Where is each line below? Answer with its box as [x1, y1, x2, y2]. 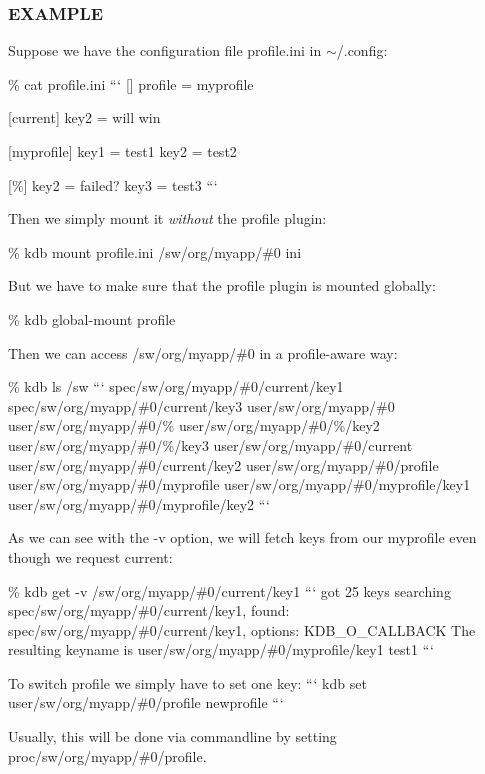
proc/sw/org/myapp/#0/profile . [8, 745, 207, 766]
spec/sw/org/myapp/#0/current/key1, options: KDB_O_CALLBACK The [8, 619, 476, 640]
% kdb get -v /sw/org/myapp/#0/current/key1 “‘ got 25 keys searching [8, 580, 451, 601]
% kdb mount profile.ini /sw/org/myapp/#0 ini [8, 241, 302, 262]
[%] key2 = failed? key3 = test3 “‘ [8, 174, 218, 195]
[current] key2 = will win [8, 107, 161, 128]
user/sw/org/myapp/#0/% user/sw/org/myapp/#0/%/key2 [8, 415, 380, 436]
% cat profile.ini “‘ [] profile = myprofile [8, 73, 254, 94]
